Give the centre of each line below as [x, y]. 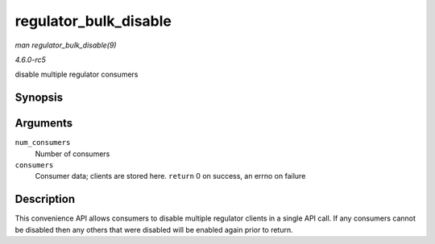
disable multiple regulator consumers [77, 74]
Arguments [44, 124]
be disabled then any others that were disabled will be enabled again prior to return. [154, 230]
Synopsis [39, 98]
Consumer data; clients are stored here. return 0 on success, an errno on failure [170, 176]
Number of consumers [72, 154]
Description [45, 199]
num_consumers [43, 143]
